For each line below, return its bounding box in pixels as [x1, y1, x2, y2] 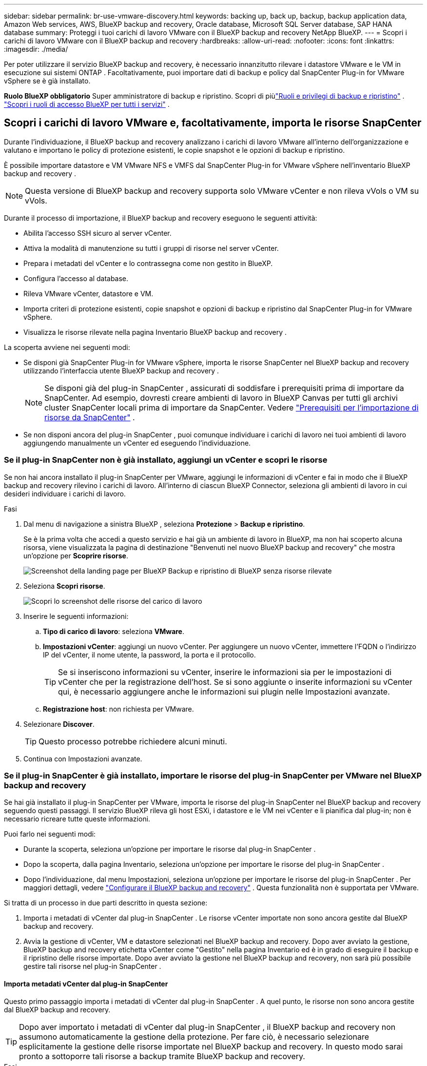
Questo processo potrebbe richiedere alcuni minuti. [39, 736, 227, 746]
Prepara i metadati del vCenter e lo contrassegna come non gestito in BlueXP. [23, 259, 273, 267]
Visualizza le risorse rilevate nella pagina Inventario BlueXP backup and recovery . [23, 328, 287, 336]
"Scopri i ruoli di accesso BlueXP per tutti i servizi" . [4, 100, 170, 108]
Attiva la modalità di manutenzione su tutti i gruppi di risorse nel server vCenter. [23, 244, 279, 252]
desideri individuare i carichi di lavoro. [4, 489, 126, 498]
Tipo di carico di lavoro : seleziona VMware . [43, 627, 185, 635]
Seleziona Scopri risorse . [23, 581, 105, 590]
